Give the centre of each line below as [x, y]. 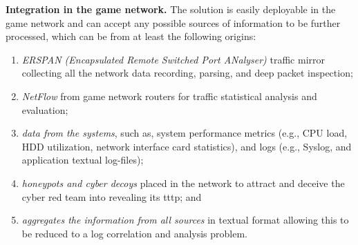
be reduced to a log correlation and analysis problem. [135, 233]
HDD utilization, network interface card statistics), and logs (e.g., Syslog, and [187, 146]
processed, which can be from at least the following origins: [131, 36]
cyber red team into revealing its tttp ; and [112, 196]
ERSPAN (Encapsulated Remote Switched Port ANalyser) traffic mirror [173, 59]
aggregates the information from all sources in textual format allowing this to [185, 220]
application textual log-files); [83, 160]
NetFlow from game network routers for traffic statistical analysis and [169, 96]
